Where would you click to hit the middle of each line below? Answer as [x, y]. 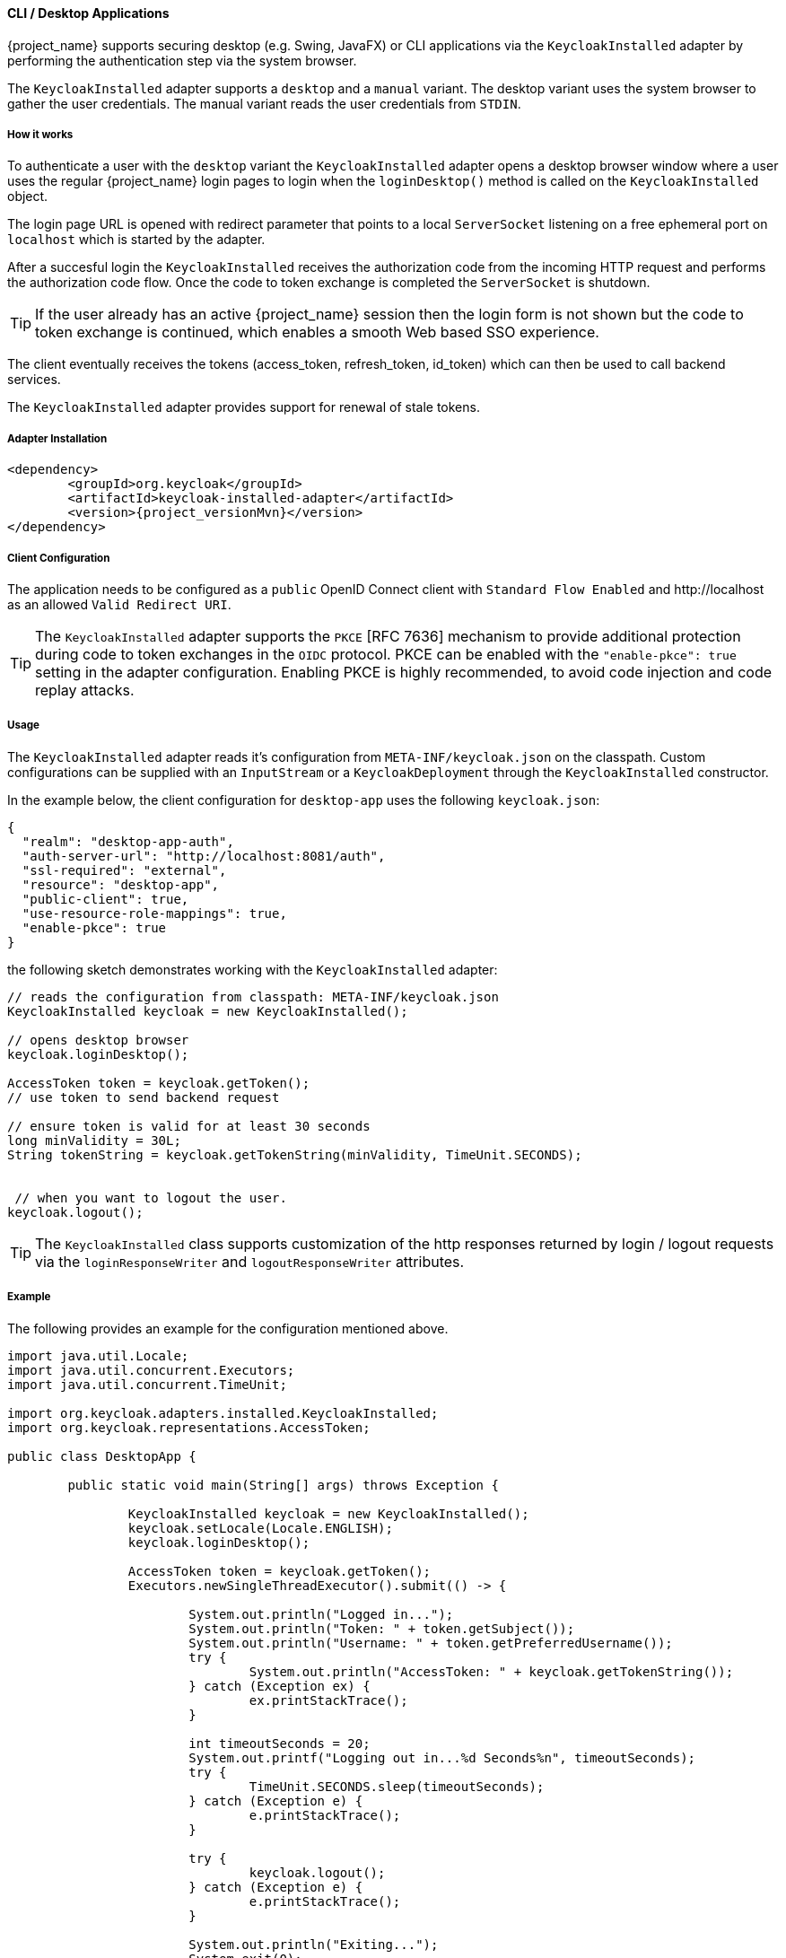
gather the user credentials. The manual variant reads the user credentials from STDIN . [264, 103]
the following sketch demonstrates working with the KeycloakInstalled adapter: [253, 969]
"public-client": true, [105, 899]
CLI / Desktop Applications [88, 13]
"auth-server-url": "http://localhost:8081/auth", [204, 856]
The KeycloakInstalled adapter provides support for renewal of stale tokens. [244, 407]
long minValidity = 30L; [94, 1140]
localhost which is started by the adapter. [136, 240]
